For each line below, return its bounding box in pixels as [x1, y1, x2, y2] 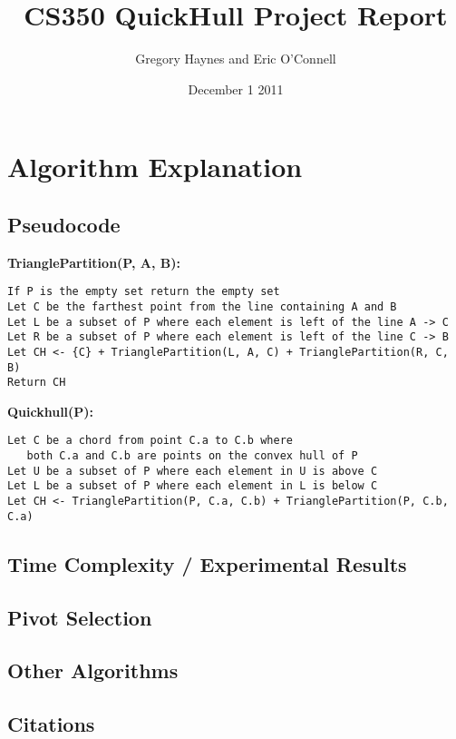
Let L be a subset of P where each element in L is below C [7, 479, 378, 493]
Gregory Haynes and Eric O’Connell [135, 49, 336, 68]
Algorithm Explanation [7, 148, 303, 185]
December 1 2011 [188, 79, 284, 98]
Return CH [7, 376, 66, 389]
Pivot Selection [7, 603, 152, 631]
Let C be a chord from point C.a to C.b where [7, 434, 293, 448]
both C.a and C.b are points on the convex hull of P [26, 449, 358, 463]
